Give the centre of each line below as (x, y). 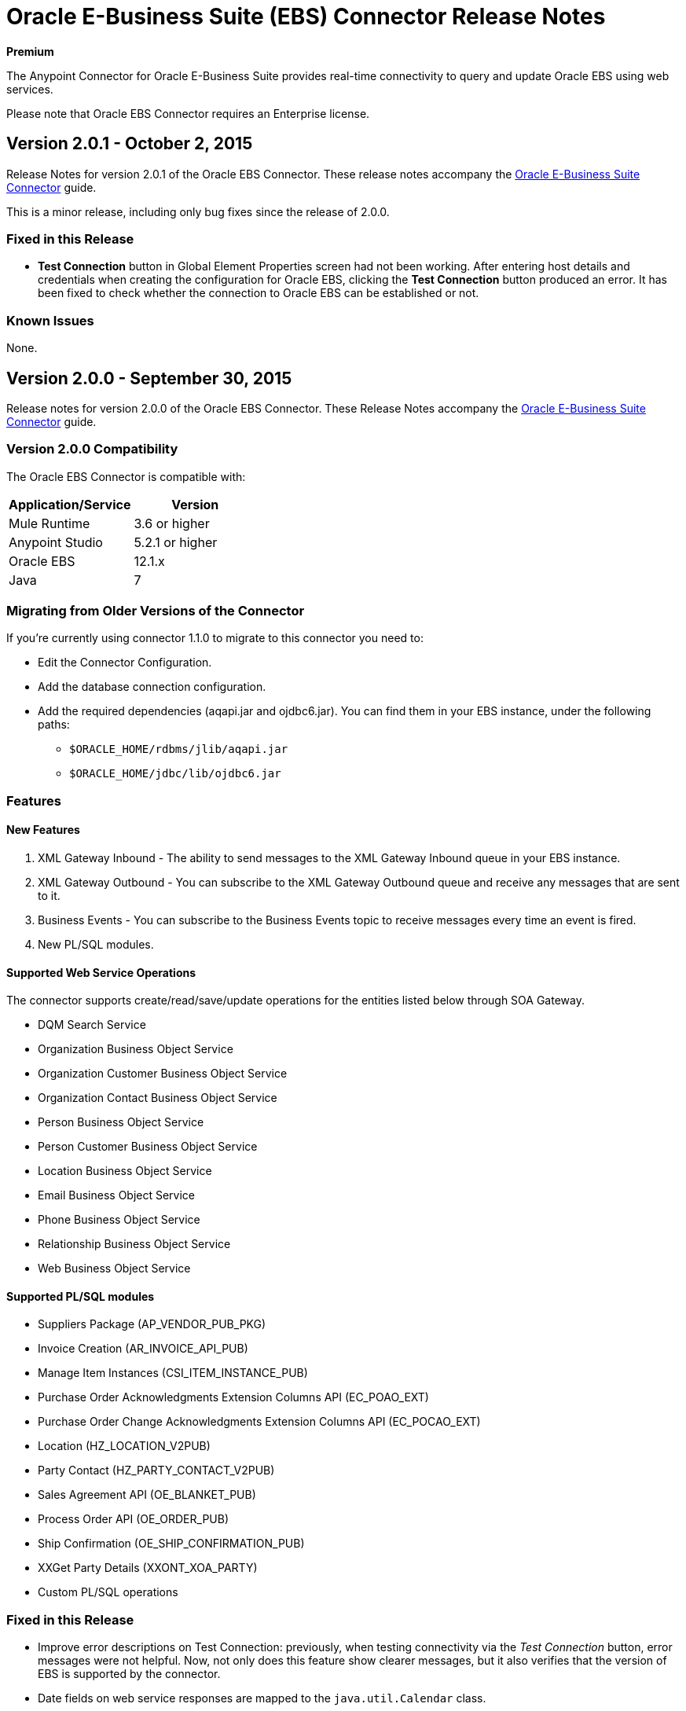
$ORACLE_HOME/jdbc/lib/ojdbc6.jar (175, 774)
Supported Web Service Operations (101, 972)
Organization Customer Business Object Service (163, 1074)
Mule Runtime (50, 523)
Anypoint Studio (56, 542)
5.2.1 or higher (176, 542)
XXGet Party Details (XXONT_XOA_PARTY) (148, 1568)
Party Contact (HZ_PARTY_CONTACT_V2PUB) (156, 1471)
